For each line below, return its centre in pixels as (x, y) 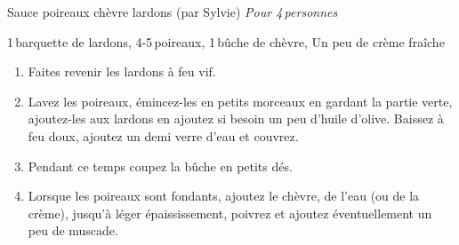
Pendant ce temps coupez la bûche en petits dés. (160, 166)
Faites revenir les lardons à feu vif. (122, 71)
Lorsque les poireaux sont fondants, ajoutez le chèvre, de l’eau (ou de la (224, 196)
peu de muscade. (73, 230)
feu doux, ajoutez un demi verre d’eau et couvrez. (163, 135)
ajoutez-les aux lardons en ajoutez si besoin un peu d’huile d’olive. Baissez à (236, 119)
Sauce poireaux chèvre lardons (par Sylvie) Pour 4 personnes (173, 12)
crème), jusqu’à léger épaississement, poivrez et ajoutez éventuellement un (230, 213)
